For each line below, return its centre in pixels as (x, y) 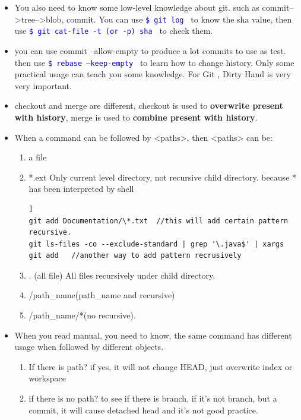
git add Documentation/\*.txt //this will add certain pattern (159, 221)
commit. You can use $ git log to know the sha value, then (179, 19)
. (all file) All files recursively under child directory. (122, 275)
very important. (43, 85)
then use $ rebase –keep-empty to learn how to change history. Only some (154, 62)
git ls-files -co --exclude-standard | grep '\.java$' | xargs (156, 244)
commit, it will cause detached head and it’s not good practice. (143, 410)
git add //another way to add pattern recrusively (135, 256)
